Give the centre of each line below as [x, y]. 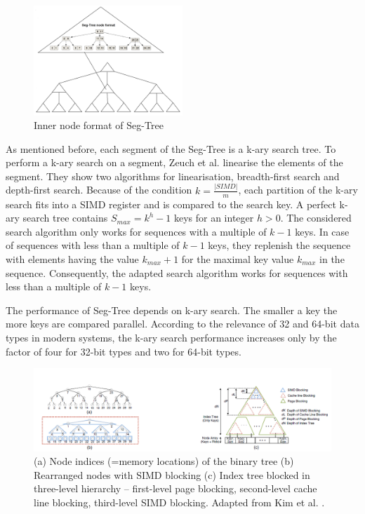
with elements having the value [72, 259]
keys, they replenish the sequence [279, 245]
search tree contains [65, 218]
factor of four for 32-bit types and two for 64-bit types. [124, 351]
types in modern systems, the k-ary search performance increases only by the [171, 337]
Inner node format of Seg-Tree [99, 125]
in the [332, 259]
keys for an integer [214, 218]
